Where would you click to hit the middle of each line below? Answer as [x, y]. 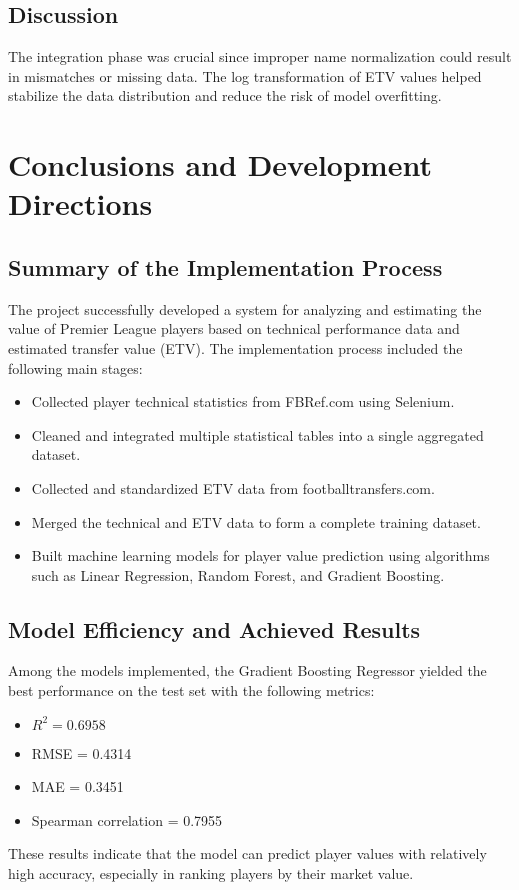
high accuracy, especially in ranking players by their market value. [211, 873]
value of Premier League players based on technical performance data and [234, 328]
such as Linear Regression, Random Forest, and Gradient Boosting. [238, 574]
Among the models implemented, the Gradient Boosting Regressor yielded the [247, 670]
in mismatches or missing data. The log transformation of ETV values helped [245, 75]
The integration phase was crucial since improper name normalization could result [260, 56]
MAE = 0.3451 [77, 786]
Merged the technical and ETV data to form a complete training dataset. [256, 521]
